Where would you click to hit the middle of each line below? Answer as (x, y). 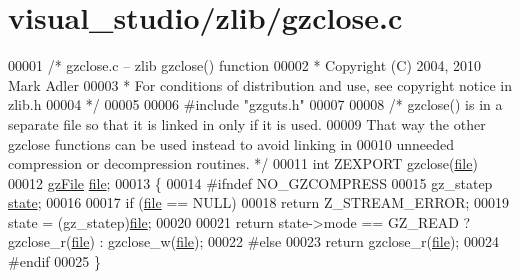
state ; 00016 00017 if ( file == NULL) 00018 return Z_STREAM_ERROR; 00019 (259, 202)
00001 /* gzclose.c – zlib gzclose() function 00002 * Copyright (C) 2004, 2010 (245, 65)
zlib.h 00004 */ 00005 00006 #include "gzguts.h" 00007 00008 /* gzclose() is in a (255, 104)
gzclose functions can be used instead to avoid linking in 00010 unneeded (231, 143)
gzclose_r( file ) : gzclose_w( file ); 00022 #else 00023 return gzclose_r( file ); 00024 (253, 241)
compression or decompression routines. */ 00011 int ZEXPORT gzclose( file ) (243, 163)
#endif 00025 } (54, 261)
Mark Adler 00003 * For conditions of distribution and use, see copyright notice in (260, 84)
